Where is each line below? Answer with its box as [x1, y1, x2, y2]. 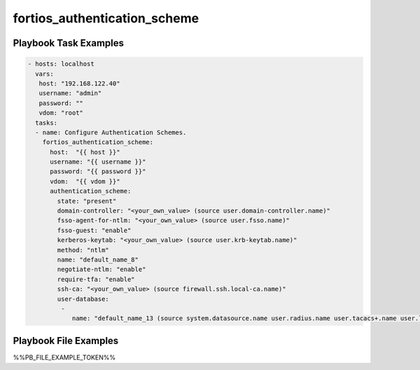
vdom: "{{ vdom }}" [50, 177, 120, 185]
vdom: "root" [38, 109, 84, 117]
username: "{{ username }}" [50, 158, 146, 166]
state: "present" [57, 197, 117, 205]
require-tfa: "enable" [57, 275, 136, 283]
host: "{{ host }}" [50, 148, 120, 156]
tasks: [35, 119, 58, 127]
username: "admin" [38, 90, 102, 97]
